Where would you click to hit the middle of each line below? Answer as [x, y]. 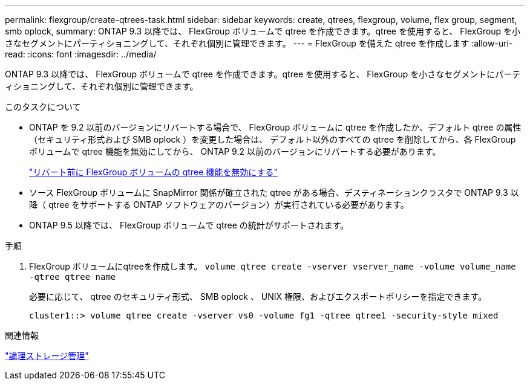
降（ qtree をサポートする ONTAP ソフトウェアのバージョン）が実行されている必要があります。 [219, 205]
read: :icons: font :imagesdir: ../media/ [81, 54]
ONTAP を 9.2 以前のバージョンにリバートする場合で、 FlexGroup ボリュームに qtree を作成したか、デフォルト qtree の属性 [275, 127]
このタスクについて [43, 107]
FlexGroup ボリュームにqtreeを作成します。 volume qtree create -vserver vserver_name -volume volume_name [273, 266]
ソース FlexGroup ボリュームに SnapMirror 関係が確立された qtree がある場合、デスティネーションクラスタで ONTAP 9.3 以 [274, 192]
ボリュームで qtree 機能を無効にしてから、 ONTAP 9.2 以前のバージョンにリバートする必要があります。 [235, 151]
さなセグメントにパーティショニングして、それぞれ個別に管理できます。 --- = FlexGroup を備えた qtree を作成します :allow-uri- [259, 43]
